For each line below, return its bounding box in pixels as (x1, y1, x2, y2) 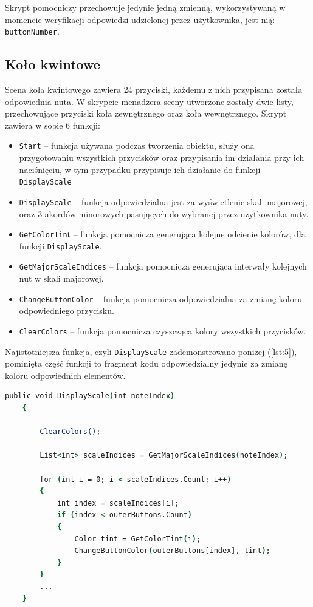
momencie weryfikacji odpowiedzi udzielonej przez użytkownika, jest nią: (5, 13, 275, 25)
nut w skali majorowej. (19, 272, 104, 285)
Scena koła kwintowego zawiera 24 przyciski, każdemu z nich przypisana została (5, 83, 303, 96)
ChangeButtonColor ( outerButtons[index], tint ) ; (74, 546, 270, 555)
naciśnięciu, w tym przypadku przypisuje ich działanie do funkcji (19, 163, 261, 175)
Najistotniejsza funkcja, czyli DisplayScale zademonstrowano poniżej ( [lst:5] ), (5, 345, 297, 358)
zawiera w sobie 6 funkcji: (5, 118, 100, 131)
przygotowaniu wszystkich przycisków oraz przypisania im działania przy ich (19, 151, 304, 164)
